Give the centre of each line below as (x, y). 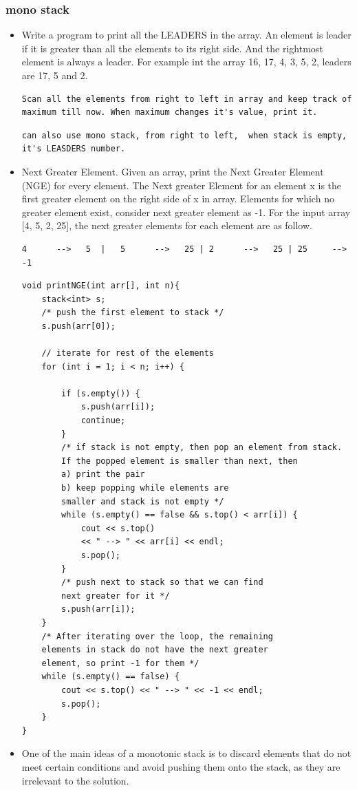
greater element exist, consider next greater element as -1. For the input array (186, 212)
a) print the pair (103, 474)
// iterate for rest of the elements (128, 353)
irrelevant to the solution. (75, 780)
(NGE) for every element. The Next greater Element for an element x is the (182, 185)
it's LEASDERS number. (74, 149)
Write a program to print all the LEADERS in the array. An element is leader (186, 35)
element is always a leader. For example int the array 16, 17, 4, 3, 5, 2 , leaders (186, 62)
